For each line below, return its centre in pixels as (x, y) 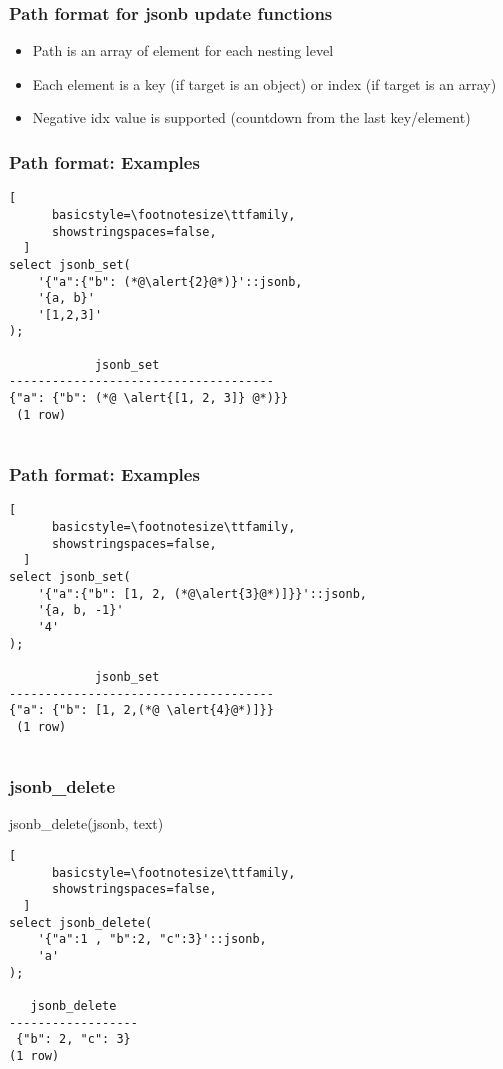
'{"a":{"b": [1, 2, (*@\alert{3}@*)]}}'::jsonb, (202, 593)
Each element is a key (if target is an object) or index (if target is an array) (264, 83)
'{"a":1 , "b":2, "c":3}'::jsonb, (152, 939)
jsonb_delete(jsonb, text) (86, 823)
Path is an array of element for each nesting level (183, 50)
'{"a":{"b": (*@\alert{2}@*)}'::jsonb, (170, 281)
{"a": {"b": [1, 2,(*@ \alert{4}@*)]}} (141, 710)
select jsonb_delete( (81, 922)
